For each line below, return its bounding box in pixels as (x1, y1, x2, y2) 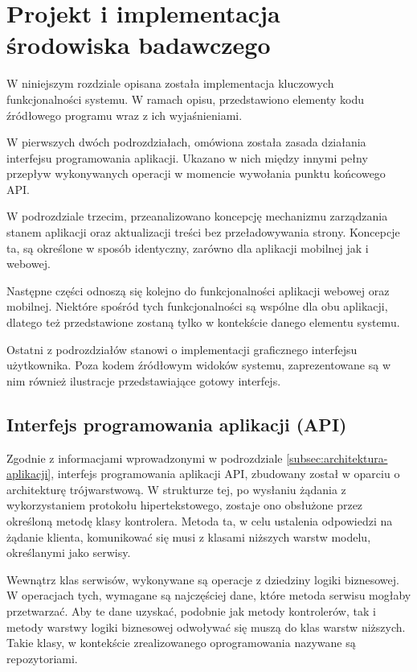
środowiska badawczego (6, 28, 271, 61)
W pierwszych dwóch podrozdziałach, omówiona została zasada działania (6, 134, 366, 150)
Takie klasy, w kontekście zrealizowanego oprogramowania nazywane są (6, 634, 356, 651)
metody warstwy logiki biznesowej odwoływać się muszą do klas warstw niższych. (6, 618, 406, 635)
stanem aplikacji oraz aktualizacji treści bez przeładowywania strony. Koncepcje (6, 224, 400, 241)
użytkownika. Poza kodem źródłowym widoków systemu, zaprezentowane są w (6, 357, 391, 373)
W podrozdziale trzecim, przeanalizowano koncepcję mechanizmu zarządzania (6, 208, 388, 225)
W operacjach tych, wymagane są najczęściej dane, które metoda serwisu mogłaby (6, 587, 411, 604)
